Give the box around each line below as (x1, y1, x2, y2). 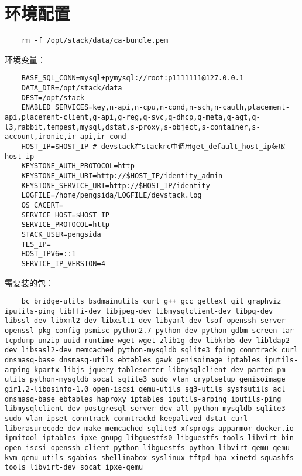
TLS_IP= (21, 240, 51, 249)
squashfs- (260, 453, 298, 462)
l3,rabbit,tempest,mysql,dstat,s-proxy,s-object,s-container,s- (5, 123, 260, 131)
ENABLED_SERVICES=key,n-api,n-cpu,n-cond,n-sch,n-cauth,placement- (21, 103, 290, 112)
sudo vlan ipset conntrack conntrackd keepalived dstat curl (5, 414, 248, 423)
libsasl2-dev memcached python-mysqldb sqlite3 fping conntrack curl (21, 346, 298, 355)
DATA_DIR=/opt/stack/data (21, 84, 122, 93)
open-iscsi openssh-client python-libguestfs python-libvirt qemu (5, 443, 269, 452)
